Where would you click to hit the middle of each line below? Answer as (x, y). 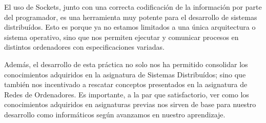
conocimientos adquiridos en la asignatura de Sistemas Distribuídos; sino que (125, 74)
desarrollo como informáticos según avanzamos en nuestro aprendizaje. (115, 114)
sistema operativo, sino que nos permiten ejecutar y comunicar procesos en (121, 37)
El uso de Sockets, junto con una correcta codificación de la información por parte (133, 7)
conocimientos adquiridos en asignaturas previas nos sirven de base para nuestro (130, 104)
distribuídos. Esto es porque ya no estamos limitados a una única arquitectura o (130, 27)
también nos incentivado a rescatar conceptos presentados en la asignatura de (126, 84)
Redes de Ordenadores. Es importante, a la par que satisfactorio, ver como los (127, 94)
